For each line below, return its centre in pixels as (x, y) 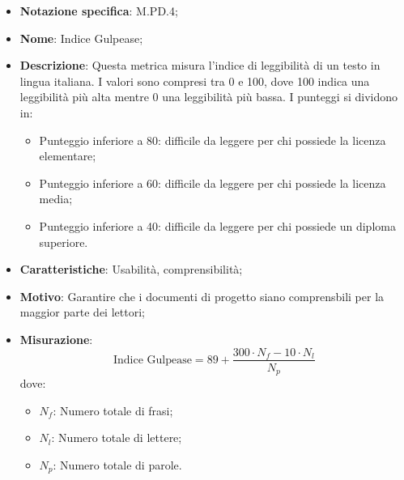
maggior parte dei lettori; (82, 312)
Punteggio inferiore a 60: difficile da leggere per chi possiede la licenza (213, 183)
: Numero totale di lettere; (117, 438)
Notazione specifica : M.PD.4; (99, 11)
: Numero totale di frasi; (113, 410)
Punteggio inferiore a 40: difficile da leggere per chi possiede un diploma (217, 225)
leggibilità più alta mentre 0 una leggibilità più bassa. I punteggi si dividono (209, 97)
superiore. (64, 242)
